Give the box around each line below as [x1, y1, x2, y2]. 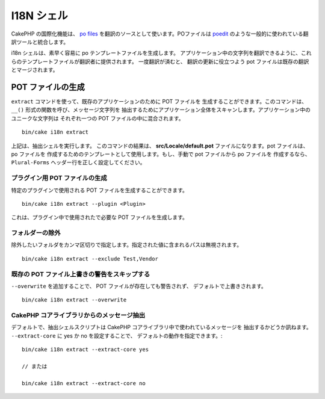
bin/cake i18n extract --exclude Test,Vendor [22, 255, 159, 262]
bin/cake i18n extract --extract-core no [22, 380, 146, 386]
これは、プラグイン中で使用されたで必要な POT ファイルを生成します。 [11, 214, 188, 221]
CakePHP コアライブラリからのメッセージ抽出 [11, 311, 146, 320]
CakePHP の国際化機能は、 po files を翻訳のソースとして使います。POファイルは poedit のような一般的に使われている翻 [11, 30, 309, 37]
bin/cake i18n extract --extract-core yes [22, 346, 149, 353]
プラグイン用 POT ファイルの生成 [11, 174, 108, 182]
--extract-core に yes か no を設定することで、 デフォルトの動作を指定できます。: [11, 332, 223, 339]
